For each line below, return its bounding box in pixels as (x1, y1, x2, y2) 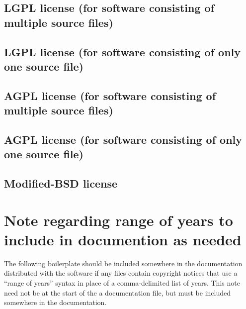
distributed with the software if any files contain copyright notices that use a (4, 268, 238, 278)
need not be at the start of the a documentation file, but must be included (4, 287, 231, 298)
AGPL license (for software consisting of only (4, 131, 243, 147)
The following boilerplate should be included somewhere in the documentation (4, 258, 243, 268)
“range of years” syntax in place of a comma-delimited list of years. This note (4, 277, 240, 288)
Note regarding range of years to (4, 209, 233, 230)
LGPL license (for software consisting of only (4, 44, 241, 59)
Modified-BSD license (4, 176, 118, 191)
